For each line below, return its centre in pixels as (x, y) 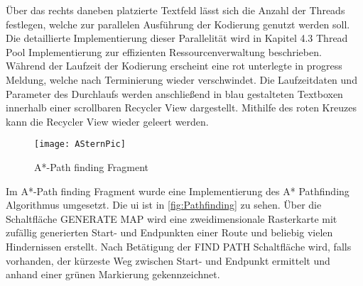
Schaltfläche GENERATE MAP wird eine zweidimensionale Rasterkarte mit (172, 218)
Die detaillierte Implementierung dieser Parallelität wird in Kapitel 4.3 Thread (177, 38)
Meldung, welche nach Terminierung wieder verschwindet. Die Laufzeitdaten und (181, 79)
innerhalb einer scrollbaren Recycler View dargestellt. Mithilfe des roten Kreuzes (181, 108)
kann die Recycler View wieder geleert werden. (107, 121)
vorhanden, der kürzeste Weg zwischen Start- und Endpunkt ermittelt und (168, 260)
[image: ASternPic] (80, 144)
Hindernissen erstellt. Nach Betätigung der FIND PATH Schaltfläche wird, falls (179, 246)
